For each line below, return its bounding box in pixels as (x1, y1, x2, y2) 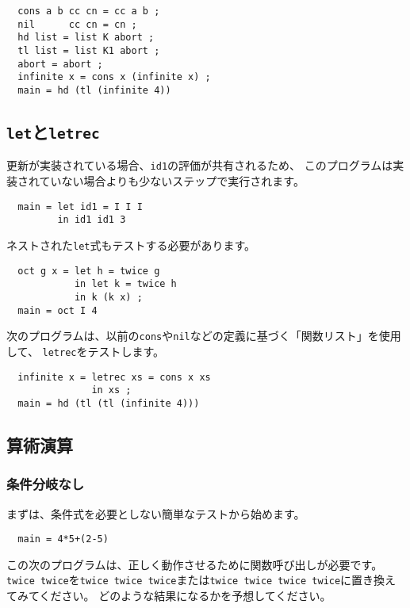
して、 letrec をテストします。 (6, 342, 165, 359)
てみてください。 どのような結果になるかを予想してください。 (6, 587, 331, 603)
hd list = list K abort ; (17, 32, 155, 44)
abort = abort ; (17, 58, 103, 70)
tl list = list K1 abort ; (17, 44, 160, 56)
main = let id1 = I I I (17, 201, 143, 212)
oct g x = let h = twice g (17, 265, 160, 277)
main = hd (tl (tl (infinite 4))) (17, 397, 200, 409)
